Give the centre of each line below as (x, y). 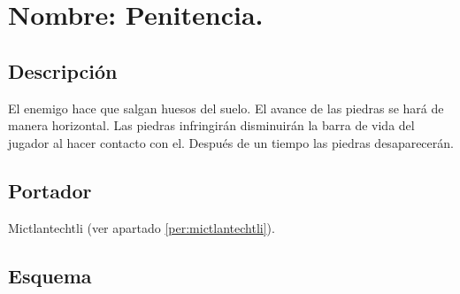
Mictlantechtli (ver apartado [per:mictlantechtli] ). (142, 227)
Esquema (50, 275)
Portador (50, 190)
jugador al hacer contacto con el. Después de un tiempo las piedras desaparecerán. (231, 142)
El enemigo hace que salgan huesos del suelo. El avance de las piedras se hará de (226, 108)
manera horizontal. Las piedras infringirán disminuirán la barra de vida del (211, 125)
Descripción (63, 70)
